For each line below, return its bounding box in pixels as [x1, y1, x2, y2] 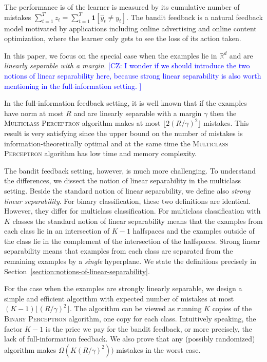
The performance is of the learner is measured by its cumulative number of [4, 2, 240, 12]
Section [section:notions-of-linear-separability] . [4, 265, 150, 276]
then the [209, 107, 237, 118]
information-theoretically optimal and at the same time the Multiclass [4, 138, 228, 148]
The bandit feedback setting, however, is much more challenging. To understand [4, 165, 256, 176]
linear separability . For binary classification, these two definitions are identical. [4, 195, 251, 206]
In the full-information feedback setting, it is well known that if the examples [4, 98, 247, 108]
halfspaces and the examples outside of [132, 225, 255, 236]
